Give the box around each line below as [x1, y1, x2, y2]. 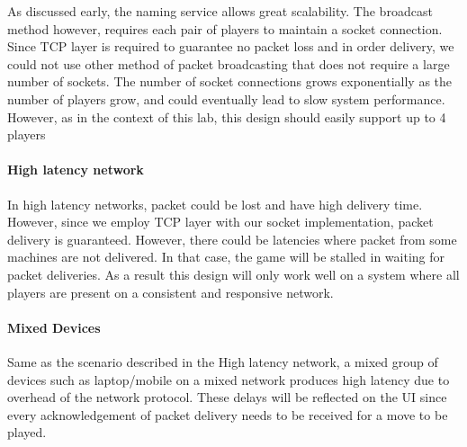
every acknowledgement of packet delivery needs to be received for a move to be [7, 405, 448, 424]
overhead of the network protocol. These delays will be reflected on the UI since [7, 388, 447, 407]
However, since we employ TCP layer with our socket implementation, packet [7, 212, 434, 231]
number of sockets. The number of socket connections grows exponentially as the [7, 72, 453, 91]
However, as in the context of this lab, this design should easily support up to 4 [7, 107, 446, 126]
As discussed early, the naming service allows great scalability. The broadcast [7, 2, 433, 20]
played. [7, 423, 47, 442]
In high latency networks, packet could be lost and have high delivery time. [7, 194, 423, 213]
